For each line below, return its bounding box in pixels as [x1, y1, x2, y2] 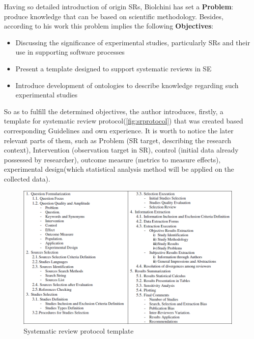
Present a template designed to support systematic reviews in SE [15, 63, 212, 73]
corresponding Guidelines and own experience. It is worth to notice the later [4, 125, 234, 135]
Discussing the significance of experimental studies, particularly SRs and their [15, 37, 250, 47]
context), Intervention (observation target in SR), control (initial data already [4, 145, 239, 155]
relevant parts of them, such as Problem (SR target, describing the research [4, 135, 231, 145]
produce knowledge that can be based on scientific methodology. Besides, [4, 11, 224, 21]
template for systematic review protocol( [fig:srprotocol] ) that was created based [4, 116, 243, 126]
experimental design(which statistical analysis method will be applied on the [4, 164, 234, 174]
